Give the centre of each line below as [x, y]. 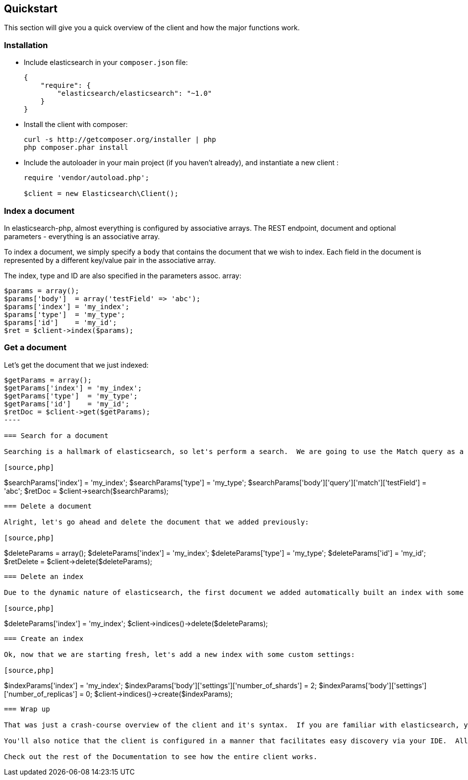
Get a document [35, 348]
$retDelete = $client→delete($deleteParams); [78, 561]
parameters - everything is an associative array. [82, 236]
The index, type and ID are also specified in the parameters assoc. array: [123, 275]
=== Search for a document [56, 435]
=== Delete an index [44, 576]
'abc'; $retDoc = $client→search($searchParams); [86, 491]
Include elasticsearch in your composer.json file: [106, 63]
